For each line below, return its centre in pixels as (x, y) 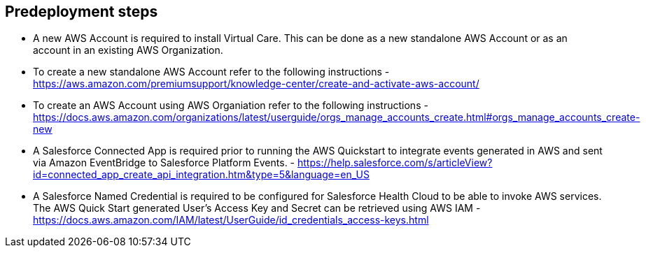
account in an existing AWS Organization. (128, 50)
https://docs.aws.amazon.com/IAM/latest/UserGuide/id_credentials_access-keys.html (231, 220)
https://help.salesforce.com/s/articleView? (395, 163)
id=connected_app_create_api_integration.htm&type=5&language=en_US (201, 175)
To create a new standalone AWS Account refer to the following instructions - (211, 72)
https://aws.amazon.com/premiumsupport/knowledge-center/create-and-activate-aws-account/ (256, 84)
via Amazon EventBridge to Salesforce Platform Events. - (164, 163)
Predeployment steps (82, 12)
